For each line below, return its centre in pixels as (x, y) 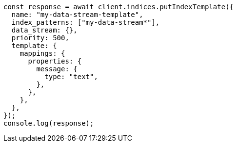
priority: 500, (40, 38)
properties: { (55, 61)
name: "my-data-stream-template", (77, 15)
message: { (57, 69)
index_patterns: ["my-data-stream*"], (86, 22)
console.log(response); (49, 123)
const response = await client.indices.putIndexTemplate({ (119, 7)
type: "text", (71, 77)
